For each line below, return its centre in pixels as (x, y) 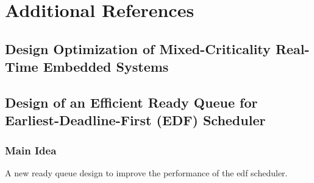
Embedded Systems (106, 67)
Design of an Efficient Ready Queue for (131, 102)
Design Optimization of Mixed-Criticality (138, 48)
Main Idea (31, 150)
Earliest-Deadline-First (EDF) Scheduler (135, 120)
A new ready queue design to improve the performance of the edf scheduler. (146, 172)
